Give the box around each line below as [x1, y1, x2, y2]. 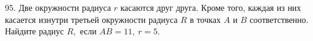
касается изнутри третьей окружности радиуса [5, 13, 178, 25]
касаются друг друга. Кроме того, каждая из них [120, 1, 301, 13]
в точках [190, 13, 221, 25]
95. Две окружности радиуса [5, 1, 111, 13]
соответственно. [249, 13, 309, 25]
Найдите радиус [5, 25, 64, 37]
